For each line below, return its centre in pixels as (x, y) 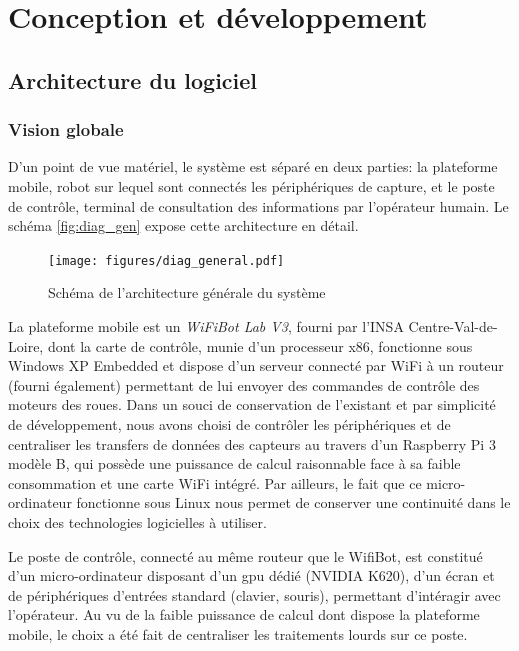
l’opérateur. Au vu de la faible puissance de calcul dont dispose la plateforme (244, 614)
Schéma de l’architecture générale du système (187, 292)
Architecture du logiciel (133, 79)
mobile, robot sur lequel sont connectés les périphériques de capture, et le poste (251, 185)
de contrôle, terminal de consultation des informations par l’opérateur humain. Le (258, 205)
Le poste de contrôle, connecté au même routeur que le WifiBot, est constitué (245, 555)
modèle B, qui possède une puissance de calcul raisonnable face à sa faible (234, 463)
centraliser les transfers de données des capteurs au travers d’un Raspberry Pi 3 (252, 443)
